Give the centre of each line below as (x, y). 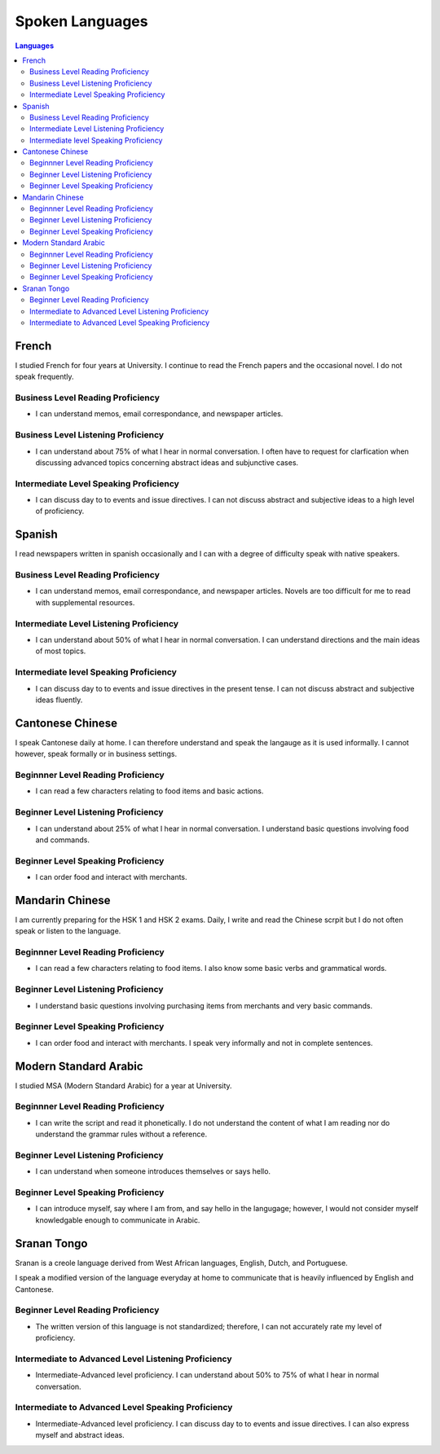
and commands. (62, 840)
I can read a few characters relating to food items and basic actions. (150, 791)
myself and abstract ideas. (80, 1435)
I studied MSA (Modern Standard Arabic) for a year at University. (123, 1085)
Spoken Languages (81, 21)
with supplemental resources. (85, 602)
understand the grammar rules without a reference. (121, 1134)
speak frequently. (44, 377)
